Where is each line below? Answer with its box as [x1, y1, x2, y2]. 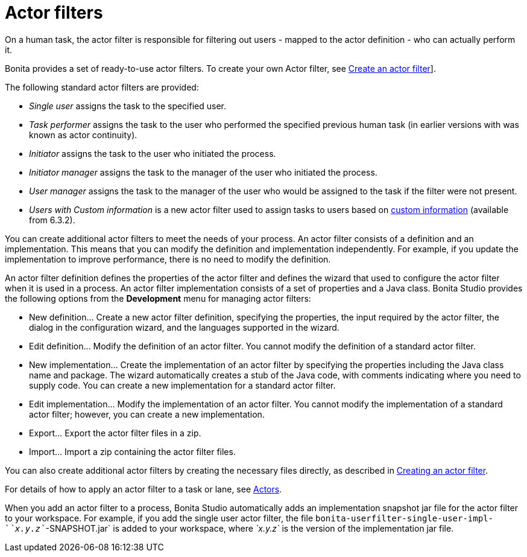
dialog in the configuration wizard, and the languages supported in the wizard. [29, 322, 339, 333]
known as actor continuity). [29, 129, 137, 140]
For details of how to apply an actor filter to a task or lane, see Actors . [5, 483, 282, 494]
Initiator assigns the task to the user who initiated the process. [29, 148, 276, 159]
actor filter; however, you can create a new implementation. [29, 409, 265, 419]
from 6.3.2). [29, 214, 75, 225]
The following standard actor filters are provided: [5, 81, 199, 92]
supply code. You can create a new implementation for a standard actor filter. [29, 380, 336, 390]
